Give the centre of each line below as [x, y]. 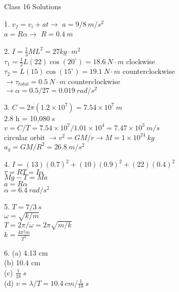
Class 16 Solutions [33, 6]
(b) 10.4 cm [22, 262]
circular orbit [25, 137]
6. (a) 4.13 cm [26, 252]
